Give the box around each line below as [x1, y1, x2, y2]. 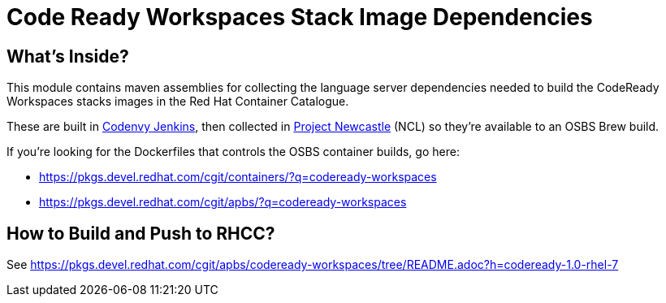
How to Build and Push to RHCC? [6, 223, 275, 244]
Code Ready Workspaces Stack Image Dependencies [6, 3, 593, 31]
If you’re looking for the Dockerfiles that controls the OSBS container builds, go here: [6, 145, 460, 159]
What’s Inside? [6, 45, 129, 67]
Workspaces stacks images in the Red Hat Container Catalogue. [6, 94, 349, 109]
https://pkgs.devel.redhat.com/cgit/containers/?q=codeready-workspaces [39, 170, 437, 184]
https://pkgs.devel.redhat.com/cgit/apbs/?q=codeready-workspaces [39, 195, 407, 210]
